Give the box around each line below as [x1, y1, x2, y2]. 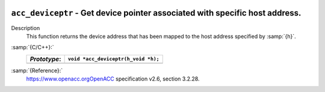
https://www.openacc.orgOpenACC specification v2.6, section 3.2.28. [26, 75, 200, 82]
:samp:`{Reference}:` [11, 67, 63, 74]
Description [11, 24, 40, 31]
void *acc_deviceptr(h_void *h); [67, 56, 159, 63]
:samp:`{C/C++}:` [11, 44, 54, 51]
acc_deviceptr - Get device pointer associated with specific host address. [11, 8, 302, 18]
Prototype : [29, 55, 61, 63]
